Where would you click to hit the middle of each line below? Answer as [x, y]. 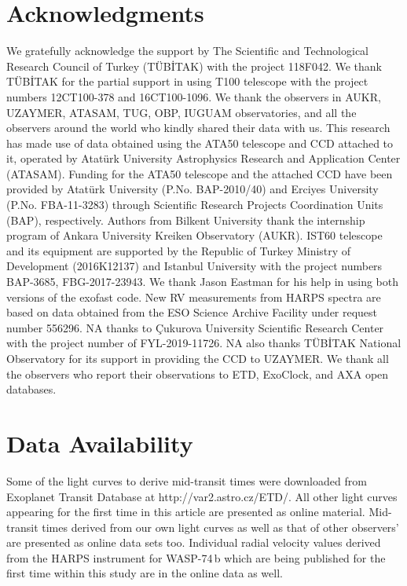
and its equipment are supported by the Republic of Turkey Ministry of [179, 250]
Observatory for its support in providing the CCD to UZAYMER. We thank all [198, 358]
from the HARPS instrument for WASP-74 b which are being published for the [196, 557]
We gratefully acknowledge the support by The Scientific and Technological [188, 51]
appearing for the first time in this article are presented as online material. [186, 512]
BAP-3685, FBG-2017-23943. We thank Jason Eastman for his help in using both [203, 282]
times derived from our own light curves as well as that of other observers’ [220, 527]
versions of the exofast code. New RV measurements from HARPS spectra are [194, 297]
